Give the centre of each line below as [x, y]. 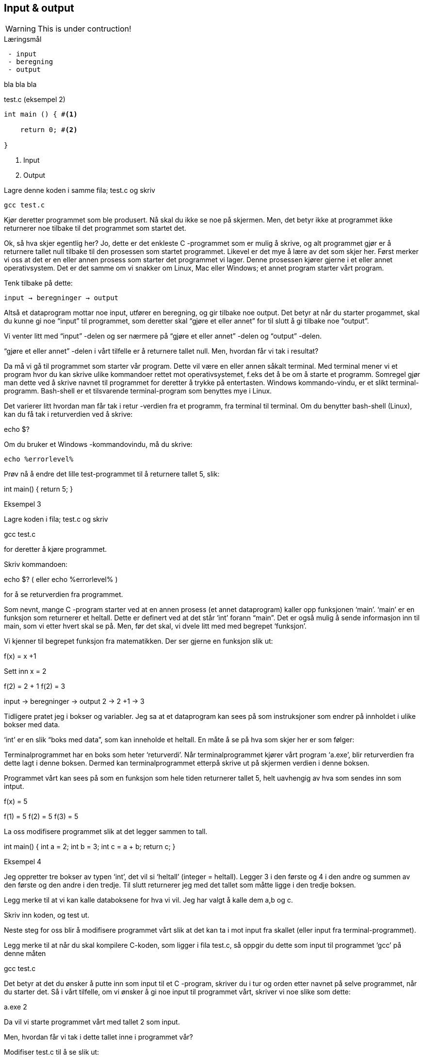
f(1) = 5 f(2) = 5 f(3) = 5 [41, 817]
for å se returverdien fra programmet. [64, 595]
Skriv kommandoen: [36, 564]
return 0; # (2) [49, 130]
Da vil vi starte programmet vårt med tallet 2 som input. [92, 1022]
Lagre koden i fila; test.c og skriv [56, 519]
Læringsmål [23, 39]
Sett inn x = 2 [25, 671]
